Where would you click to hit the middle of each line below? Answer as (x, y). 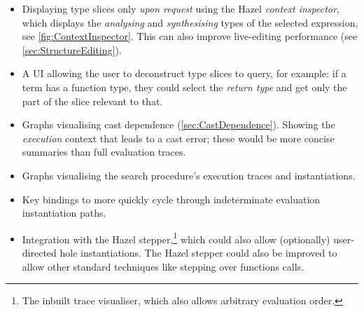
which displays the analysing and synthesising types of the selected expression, (190, 22)
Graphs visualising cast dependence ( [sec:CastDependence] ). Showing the (178, 124)
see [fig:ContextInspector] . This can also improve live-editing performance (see (190, 36)
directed (39, 252)
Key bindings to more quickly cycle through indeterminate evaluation (171, 199)
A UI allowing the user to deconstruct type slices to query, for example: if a (184, 73)
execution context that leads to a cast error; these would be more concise (178, 138)
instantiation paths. (64, 213)
